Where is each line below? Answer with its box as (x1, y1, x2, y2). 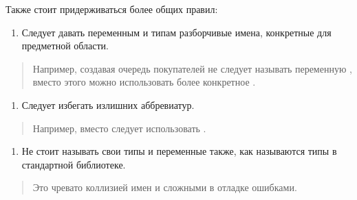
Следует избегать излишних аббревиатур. (21, 97, 195, 112)
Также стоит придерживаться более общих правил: (6, 2, 218, 16)
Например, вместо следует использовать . (32, 121, 206, 135)
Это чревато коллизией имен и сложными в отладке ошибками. (32, 180, 297, 195)
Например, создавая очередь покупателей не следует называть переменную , (32, 61, 352, 75)
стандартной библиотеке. (21, 157, 126, 171)
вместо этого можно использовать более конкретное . (32, 75, 256, 89)
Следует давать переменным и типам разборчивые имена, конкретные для (21, 25, 332, 39)
